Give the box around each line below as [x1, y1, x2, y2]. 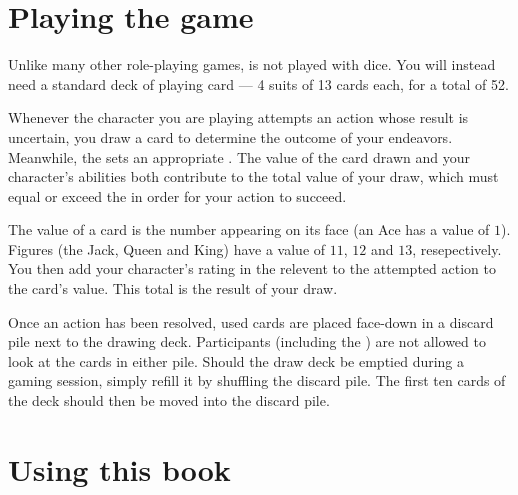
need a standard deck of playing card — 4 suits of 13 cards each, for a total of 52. [8, 73, 509, 94]
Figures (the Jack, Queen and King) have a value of [8, 238, 326, 259]
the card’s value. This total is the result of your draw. [8, 278, 338, 299]
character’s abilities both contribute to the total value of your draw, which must [8, 166, 499, 187]
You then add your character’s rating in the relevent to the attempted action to [8, 258, 496, 279]
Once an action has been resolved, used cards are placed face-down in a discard [8, 311, 494, 332]
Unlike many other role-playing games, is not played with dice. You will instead [8, 54, 496, 75]
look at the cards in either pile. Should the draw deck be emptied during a [8, 350, 465, 371]
